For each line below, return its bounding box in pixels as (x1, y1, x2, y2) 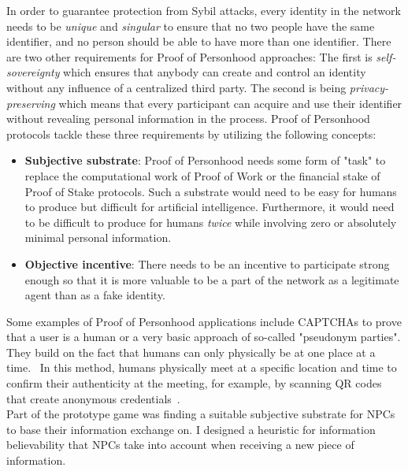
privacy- (349, 79, 389, 95)
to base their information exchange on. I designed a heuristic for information (6, 421, 376, 437)
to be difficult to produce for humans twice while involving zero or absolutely (24, 213, 397, 230)
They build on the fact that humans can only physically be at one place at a (6, 343, 376, 360)
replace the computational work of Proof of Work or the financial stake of (24, 167, 380, 184)
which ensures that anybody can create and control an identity (63, 64, 366, 80)
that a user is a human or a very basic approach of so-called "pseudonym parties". (6, 328, 401, 345)
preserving (6, 95, 55, 111)
